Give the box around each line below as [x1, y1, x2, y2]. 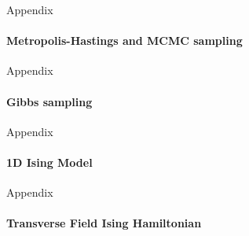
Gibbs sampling [6, 93, 93, 109]
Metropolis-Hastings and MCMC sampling [6, 32, 243, 49]
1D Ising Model [6, 153, 93, 170]
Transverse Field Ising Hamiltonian [6, 215, 202, 231]
